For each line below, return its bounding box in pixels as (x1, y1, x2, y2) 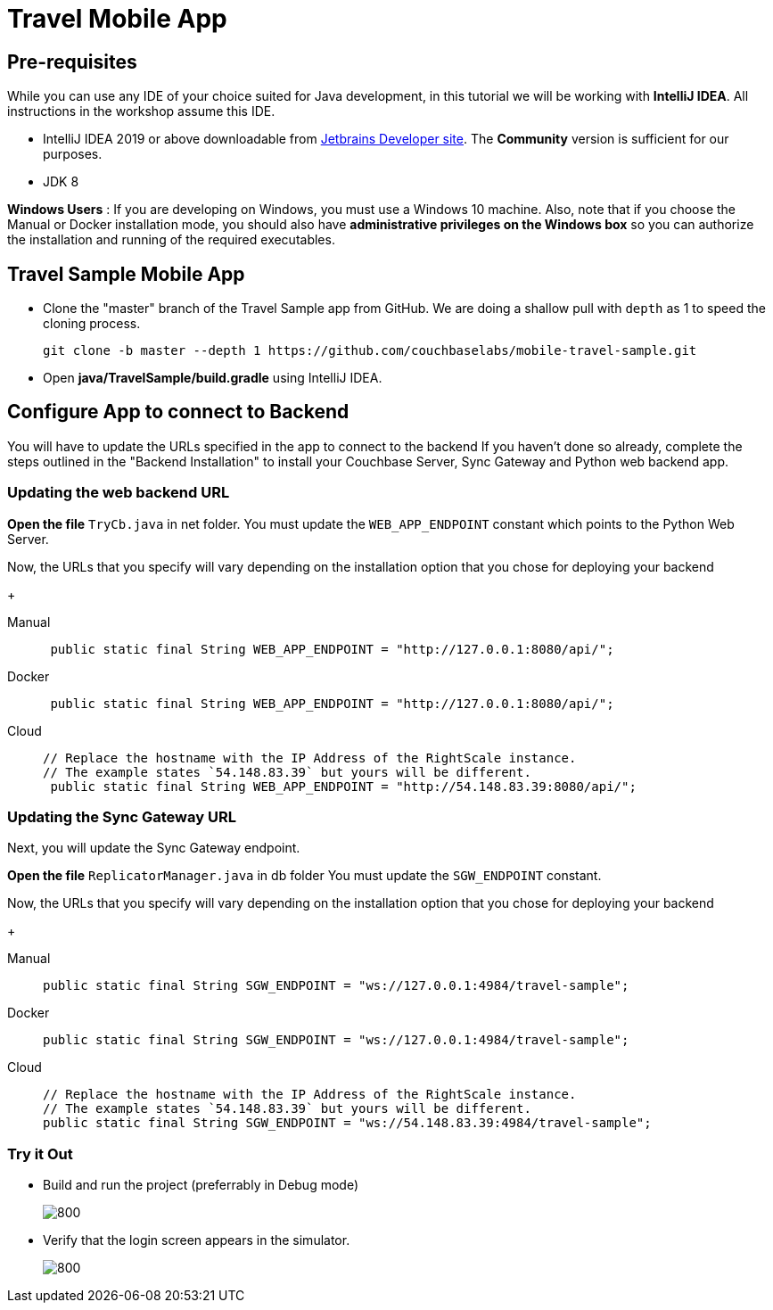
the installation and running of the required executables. (7, 232, 335, 248)
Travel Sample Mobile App (7, 262, 245, 285)
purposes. (43, 146, 103, 162)
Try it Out (7, 1144, 73, 1163)
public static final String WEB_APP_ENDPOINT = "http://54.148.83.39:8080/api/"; (50, 779, 637, 794)
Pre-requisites (7, 50, 137, 73)
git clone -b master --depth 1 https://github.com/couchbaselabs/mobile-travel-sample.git (43, 343, 697, 358)
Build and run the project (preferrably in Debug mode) (43, 1177, 359, 1193)
